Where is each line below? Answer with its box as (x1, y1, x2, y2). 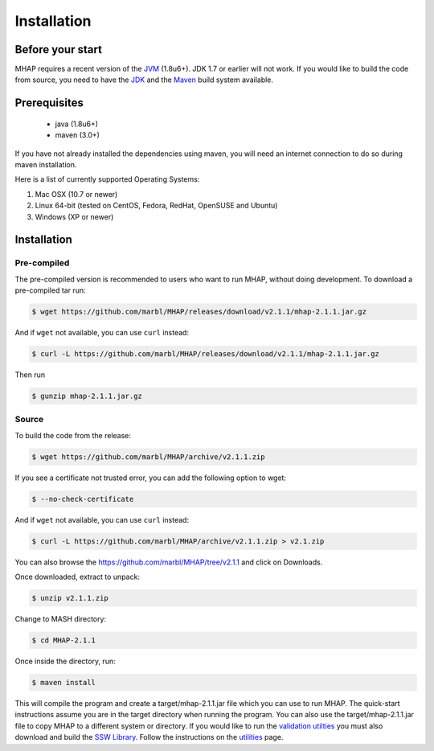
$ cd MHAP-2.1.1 (31, 636, 96, 645)
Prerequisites (14, 96, 84, 110)
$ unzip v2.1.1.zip (31, 593, 108, 603)
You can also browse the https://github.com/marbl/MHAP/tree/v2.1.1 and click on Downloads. (14, 557, 323, 567)
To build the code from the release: (14, 430, 132, 440)
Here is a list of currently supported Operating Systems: (14, 174, 200, 184)
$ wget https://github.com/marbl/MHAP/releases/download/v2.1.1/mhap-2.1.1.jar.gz (31, 307, 367, 317)
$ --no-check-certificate (31, 495, 134, 503)
